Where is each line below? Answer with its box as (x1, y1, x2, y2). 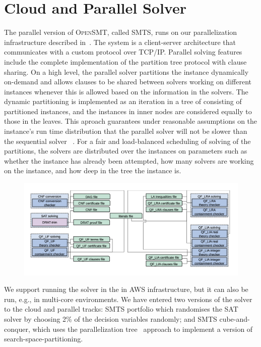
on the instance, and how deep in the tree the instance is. (4, 165, 181, 176)
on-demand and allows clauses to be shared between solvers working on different (4, 76, 251, 87)
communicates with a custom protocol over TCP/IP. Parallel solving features (4, 46, 242, 57)
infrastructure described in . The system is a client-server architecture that (4, 36, 236, 47)
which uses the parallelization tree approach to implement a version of (32, 323, 253, 334)
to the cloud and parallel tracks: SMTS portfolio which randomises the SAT (4, 304, 238, 314)
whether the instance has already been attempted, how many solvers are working (4, 155, 254, 166)
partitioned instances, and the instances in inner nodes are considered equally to (4, 106, 252, 116)
